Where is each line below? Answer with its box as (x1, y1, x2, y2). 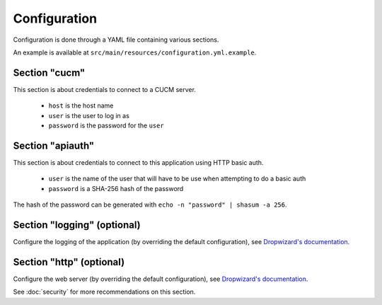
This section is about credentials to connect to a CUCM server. (13, 85, 196, 93)
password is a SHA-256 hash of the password (48, 184, 184, 192)
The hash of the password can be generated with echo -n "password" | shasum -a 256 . (13, 200, 287, 209)
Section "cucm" (13, 67, 86, 79)
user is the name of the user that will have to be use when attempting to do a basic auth (48, 174, 306, 183)
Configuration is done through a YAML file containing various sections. (13, 35, 219, 44)
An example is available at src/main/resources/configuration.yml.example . (13, 48, 257, 57)
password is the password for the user (48, 121, 164, 130)
